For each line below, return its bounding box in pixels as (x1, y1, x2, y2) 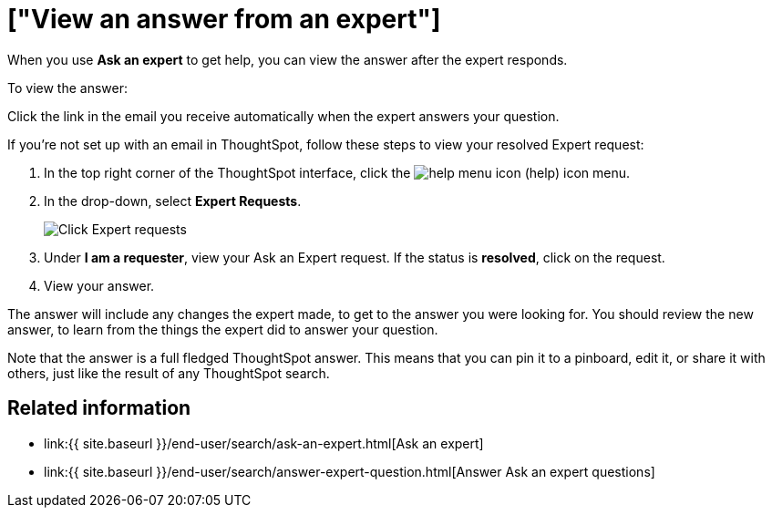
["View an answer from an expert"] (7, 4, 441, 35)
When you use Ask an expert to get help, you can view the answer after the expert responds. (7, 51, 568, 67)
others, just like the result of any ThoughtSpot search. (7, 365, 330, 381)
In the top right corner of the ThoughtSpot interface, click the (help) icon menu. (44, 164, 631, 180)
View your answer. (44, 277, 155, 294)
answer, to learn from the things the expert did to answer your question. (7, 321, 438, 337)
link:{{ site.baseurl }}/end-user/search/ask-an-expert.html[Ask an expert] (44, 435, 484, 451)
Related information (7, 397, 191, 420)
